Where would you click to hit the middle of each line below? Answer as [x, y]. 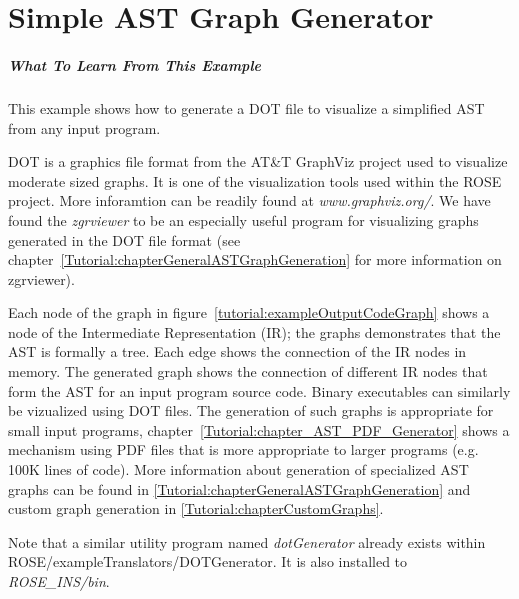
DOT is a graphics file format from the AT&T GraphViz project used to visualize [258, 161]
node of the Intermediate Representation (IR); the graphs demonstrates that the [254, 331]
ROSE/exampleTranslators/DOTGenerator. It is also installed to [208, 561]
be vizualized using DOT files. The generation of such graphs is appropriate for [251, 410]
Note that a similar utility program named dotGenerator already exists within [247, 541]
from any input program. [84, 127]
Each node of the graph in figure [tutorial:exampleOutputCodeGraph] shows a [249, 312]
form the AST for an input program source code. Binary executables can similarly [259, 390]
